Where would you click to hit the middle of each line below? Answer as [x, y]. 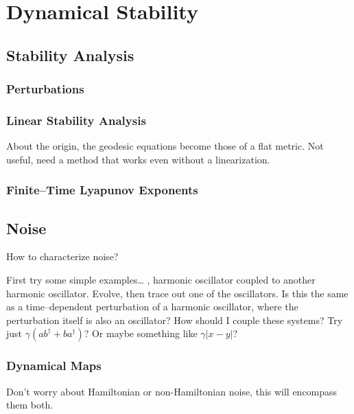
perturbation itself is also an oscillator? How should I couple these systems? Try [175, 320]
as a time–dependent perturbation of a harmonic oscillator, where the [152, 307]
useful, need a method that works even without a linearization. [138, 159]
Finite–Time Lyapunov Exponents [102, 190]
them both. [30, 405]
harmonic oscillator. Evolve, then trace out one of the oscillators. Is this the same [177, 293]
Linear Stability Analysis [76, 120]
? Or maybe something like [141, 333]
